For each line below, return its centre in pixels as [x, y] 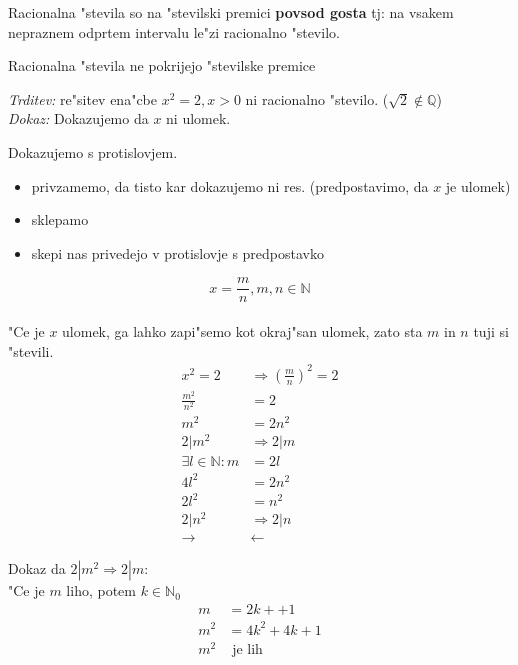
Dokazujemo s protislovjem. [93, 151]
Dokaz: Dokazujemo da [78, 118]
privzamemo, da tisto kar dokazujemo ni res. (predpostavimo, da [230, 185]
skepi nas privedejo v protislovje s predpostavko [177, 252]
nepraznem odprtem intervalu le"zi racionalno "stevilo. [174, 31]
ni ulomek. [198, 118]
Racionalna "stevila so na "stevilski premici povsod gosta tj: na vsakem [231, 12]
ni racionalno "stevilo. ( [317, 98]
